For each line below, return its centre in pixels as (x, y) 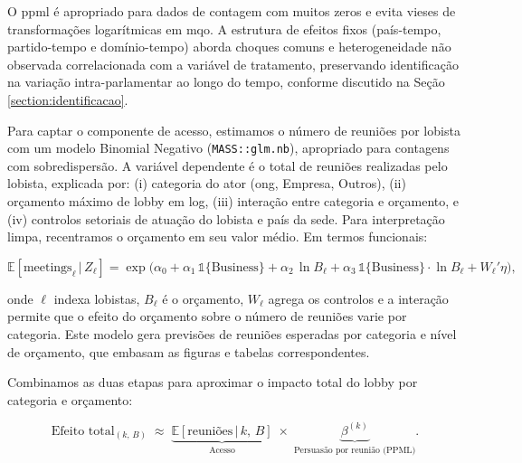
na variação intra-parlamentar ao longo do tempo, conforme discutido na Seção (226, 82)
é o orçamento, (203, 298)
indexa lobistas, (97, 298)
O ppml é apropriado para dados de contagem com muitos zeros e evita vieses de (232, 11)
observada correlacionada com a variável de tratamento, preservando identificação (233, 64)
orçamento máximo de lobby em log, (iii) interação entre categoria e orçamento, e (233, 201)
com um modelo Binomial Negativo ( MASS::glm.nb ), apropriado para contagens (228, 148)
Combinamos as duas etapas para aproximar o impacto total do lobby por (213, 382)
